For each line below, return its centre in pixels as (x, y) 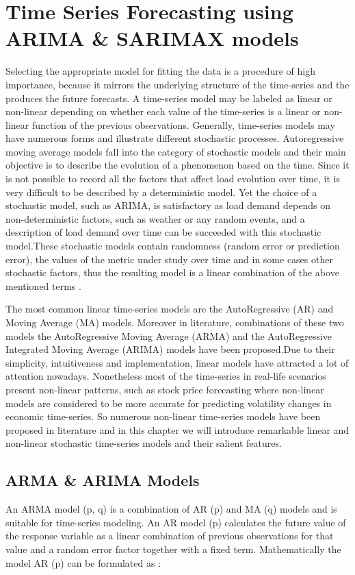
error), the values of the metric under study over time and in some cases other (169, 259)
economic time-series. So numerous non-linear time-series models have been (163, 416)
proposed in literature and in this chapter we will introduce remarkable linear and (177, 429)
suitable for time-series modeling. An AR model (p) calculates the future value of (176, 522)
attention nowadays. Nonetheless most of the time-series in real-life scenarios (166, 376)
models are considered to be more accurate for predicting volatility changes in (169, 403)
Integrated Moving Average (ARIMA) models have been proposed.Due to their (170, 349)
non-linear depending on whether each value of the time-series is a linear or (163, 111)
